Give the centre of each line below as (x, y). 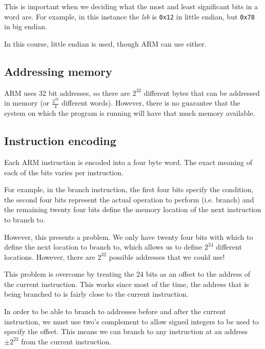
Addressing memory (58, 71)
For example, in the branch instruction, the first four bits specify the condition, (129, 189)
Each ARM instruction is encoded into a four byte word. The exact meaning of (128, 162)
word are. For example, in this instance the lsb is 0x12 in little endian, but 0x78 (129, 16)
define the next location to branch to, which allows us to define (103, 247)
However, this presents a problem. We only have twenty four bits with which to (129, 237)
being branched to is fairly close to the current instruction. (96, 294)
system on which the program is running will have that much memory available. (130, 113)
